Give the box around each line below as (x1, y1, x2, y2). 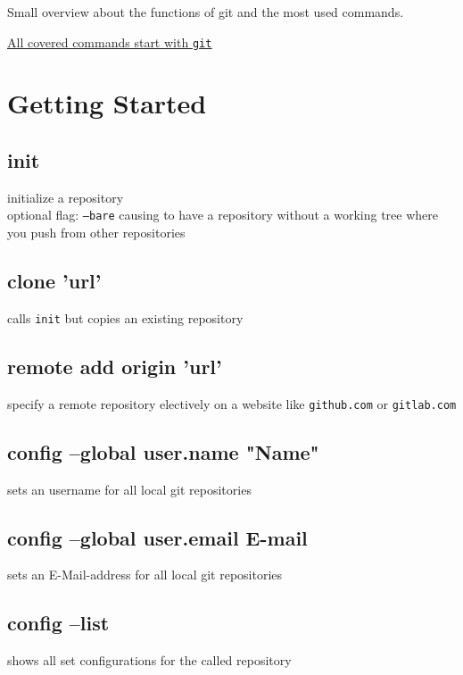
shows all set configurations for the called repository (7, 651, 292, 670)
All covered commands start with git (7, 32, 212, 51)
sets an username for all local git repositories (7, 479, 252, 498)
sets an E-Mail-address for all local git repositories (7, 565, 283, 584)
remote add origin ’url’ (7, 352, 222, 379)
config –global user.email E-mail (7, 523, 308, 551)
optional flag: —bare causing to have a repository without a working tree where (7, 205, 438, 224)
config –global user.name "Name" (7, 437, 319, 465)
